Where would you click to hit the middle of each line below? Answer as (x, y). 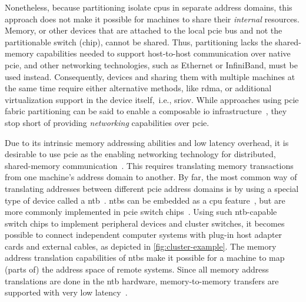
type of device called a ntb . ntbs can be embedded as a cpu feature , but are (145, 200)
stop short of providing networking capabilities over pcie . (107, 122)
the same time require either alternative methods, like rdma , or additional (138, 88)
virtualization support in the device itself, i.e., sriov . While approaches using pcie (152, 99)
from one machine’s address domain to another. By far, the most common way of (151, 177)
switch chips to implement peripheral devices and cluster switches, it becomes (145, 223)
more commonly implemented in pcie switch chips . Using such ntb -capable (141, 212)
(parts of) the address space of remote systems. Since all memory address (137, 269)
